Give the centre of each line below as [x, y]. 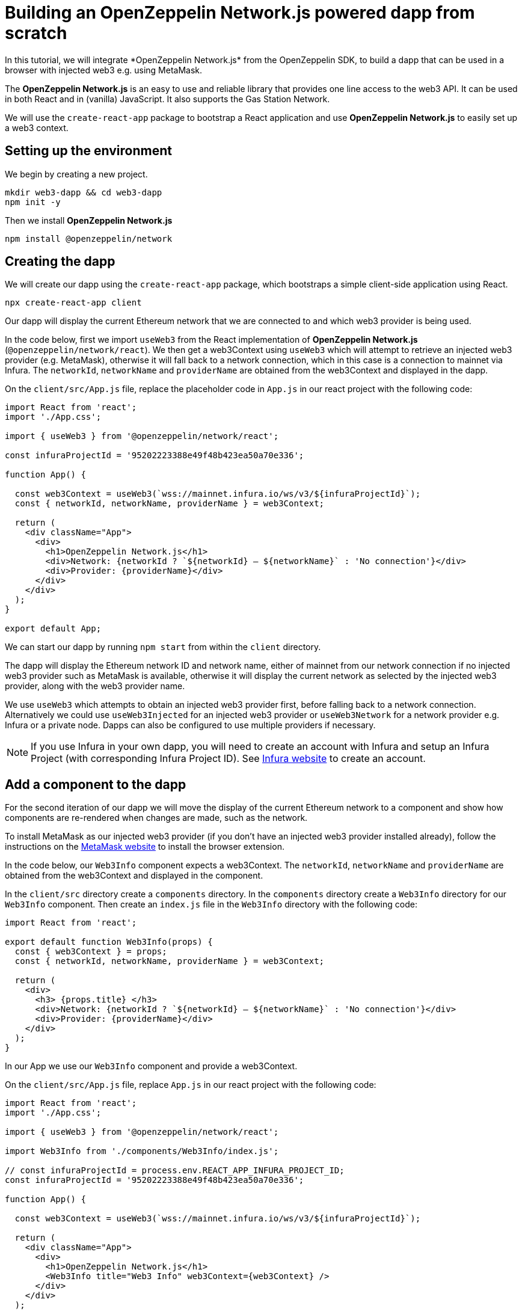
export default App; [53, 629]
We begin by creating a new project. [76, 174]
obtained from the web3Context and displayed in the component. [134, 876]
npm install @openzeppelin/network [89, 238]
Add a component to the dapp [96, 784]
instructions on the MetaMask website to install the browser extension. [145, 847]
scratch [36, 33]
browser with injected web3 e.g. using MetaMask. [104, 70]
